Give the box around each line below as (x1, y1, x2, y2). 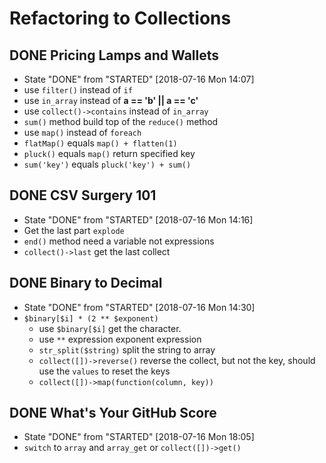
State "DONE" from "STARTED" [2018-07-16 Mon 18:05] (23, 431, 255, 443)
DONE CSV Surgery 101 (9, 187, 157, 204)
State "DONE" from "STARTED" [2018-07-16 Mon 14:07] (23, 73, 255, 85)
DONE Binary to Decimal (9, 275, 163, 292)
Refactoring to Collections (9, 7, 232, 30)
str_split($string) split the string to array (38, 343, 216, 356)
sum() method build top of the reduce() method (23, 116, 219, 127)
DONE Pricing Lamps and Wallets (9, 47, 220, 64)
